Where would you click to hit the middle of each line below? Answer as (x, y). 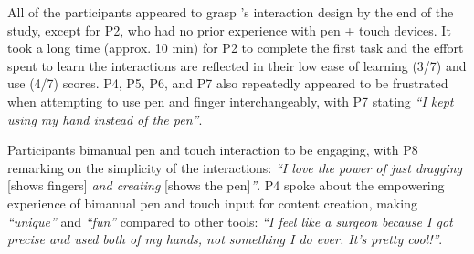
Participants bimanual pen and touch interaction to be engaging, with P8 (213, 150)
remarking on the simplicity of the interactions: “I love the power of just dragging (235, 167)
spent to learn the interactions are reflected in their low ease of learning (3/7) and (237, 65)
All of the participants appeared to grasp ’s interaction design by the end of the (231, 12)
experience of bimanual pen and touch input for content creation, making (212, 203)
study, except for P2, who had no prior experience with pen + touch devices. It (229, 30)
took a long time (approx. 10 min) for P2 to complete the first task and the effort (236, 48)
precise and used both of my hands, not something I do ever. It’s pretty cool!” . (225, 239)
